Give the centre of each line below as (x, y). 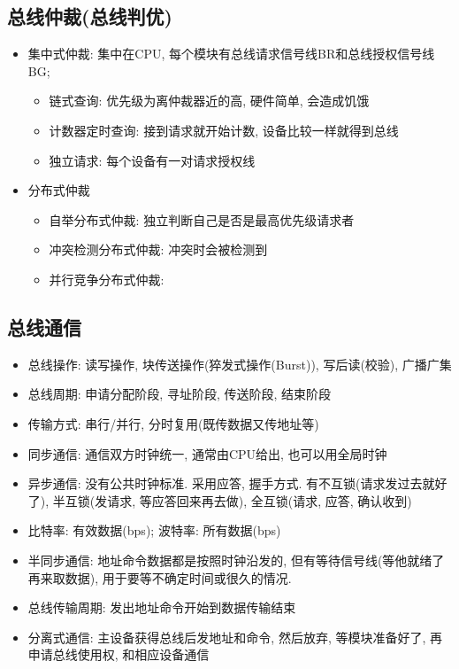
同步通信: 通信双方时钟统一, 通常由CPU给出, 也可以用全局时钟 (207, 453)
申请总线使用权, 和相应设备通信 (119, 654)
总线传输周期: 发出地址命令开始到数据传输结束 (162, 607)
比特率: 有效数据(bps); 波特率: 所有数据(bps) (154, 530)
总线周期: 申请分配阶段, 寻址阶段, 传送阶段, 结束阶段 (180, 394)
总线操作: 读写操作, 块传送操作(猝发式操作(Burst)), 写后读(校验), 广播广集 (240, 364)
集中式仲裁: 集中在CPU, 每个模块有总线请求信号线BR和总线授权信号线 (231, 54)
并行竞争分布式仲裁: (107, 279)
